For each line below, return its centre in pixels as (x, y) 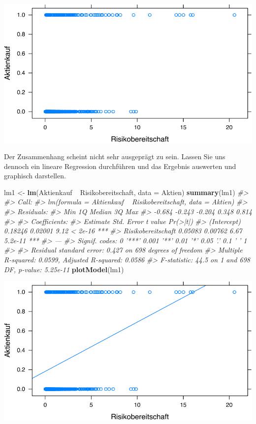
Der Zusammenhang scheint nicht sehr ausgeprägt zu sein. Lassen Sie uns (115, 156)
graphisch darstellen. (35, 176)
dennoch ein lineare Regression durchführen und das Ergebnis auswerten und (120, 166)
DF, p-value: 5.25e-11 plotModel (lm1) (64, 269)
